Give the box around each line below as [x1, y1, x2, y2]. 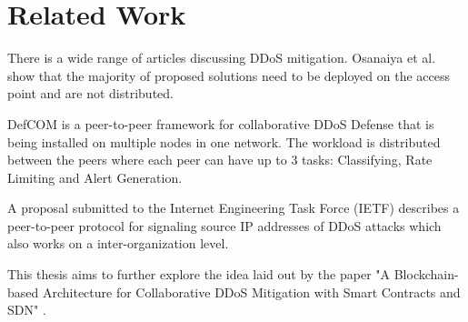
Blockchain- [393, 265, 459, 284]
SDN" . [7, 300, 46, 319]
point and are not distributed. [7, 84, 174, 103]
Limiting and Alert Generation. [7, 167, 183, 186]
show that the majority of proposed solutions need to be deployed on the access [7, 65, 451, 85]
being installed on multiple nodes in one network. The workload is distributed [7, 132, 441, 151]
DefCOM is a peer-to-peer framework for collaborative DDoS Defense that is [7, 114, 434, 133]
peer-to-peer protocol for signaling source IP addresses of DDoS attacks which [7, 216, 442, 235]
